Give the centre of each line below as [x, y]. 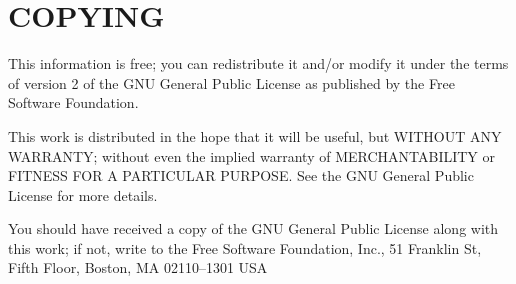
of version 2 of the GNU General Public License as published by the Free [231, 82]
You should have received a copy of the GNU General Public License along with [253, 228]
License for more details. [83, 194]
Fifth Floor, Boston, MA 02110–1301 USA [138, 267]
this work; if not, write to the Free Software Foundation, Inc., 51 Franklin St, [245, 247]
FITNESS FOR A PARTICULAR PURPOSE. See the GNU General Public [241, 175]
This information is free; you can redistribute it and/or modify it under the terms [258, 63]
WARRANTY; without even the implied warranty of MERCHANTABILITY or [252, 155]
